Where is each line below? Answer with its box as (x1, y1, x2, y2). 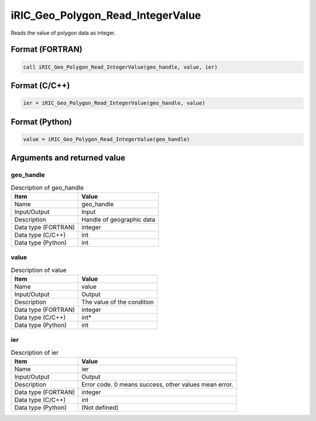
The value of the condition (81, 298, 154, 306)
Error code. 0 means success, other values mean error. (81, 381, 233, 389)
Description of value (11, 266, 67, 274)
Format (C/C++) (11, 80, 70, 90)
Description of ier (11, 348, 59, 357)
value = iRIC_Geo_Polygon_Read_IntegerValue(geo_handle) (23, 135, 190, 142)
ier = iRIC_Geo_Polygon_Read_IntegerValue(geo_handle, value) (23, 100, 205, 107)
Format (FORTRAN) (11, 45, 83, 55)
